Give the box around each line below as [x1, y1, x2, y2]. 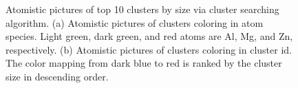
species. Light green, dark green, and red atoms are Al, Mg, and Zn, [6, 29, 293, 43]
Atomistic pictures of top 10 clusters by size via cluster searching [6, 2, 279, 16]
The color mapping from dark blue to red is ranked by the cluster [6, 56, 282, 70]
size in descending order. [6, 69, 109, 83]
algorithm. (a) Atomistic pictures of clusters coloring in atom [6, 15, 264, 30]
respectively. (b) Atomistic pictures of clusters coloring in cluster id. [6, 42, 292, 56]
